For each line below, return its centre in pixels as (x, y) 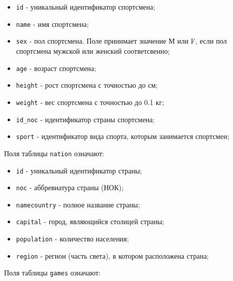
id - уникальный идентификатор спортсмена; (86, 7)
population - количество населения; (72, 239)
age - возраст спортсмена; (56, 68)
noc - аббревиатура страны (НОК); (70, 187)
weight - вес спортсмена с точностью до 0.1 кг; (90, 102)
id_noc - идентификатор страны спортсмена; (85, 119)
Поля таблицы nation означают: (54, 153)
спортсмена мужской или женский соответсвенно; (93, 50)
